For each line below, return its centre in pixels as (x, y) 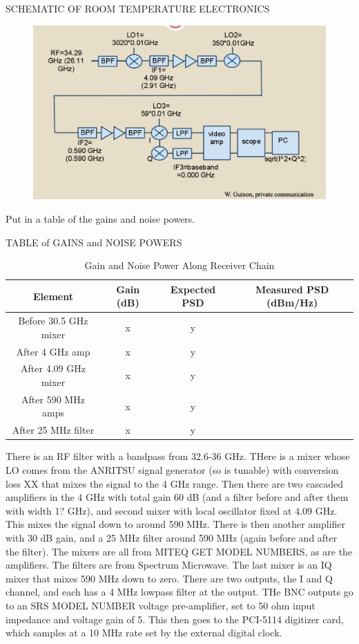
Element (53, 296)
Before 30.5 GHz (53, 321)
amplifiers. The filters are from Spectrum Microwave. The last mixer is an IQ (169, 565)
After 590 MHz (53, 399)
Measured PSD (292, 289)
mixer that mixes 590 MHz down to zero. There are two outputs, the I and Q (169, 578)
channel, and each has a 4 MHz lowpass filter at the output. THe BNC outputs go (179, 592)
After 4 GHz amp (53, 351)
